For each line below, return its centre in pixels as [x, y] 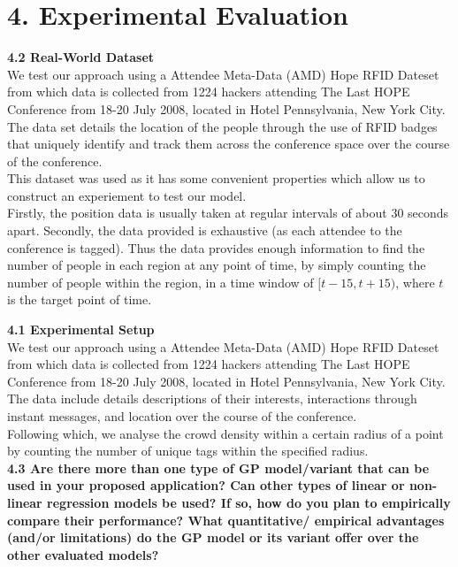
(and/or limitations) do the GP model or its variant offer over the [213, 537]
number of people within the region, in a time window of [160, 282]
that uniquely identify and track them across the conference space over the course [229, 144]
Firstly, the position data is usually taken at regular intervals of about [197, 213]
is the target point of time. [80, 299]
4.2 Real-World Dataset [81, 57]
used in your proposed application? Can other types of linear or [206, 485]
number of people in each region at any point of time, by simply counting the [217, 265]
